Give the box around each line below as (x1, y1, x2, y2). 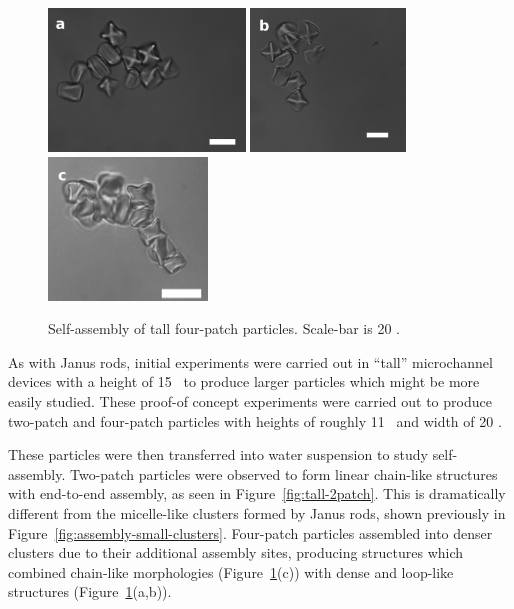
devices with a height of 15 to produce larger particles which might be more (8, 371, 480, 392)
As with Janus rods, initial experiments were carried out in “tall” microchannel (8, 351, 493, 372)
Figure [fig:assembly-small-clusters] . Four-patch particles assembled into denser (8, 522, 493, 543)
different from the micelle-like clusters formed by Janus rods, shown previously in (8, 502, 506, 523)
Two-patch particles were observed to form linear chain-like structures (69, 463, 498, 484)
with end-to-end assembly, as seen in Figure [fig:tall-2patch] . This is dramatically (8, 483, 506, 504)
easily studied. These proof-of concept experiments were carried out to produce (8, 390, 492, 411)
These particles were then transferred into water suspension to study (8, 444, 428, 465)
